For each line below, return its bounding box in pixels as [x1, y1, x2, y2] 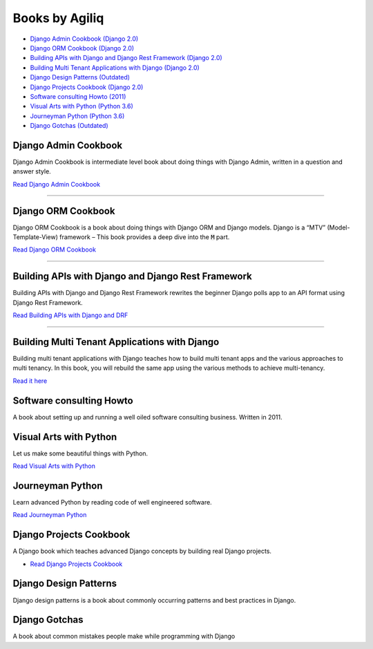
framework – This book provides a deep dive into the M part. [59, 233, 230, 241]
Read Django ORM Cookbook [12, 245, 97, 254]
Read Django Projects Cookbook [30, 560, 123, 568]
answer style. [12, 167, 51, 176]
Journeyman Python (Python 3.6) [30, 111, 125, 120]
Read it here [12, 377, 48, 385]
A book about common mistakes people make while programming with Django [12, 632, 236, 641]
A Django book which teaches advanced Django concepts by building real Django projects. [12, 547, 272, 556]
